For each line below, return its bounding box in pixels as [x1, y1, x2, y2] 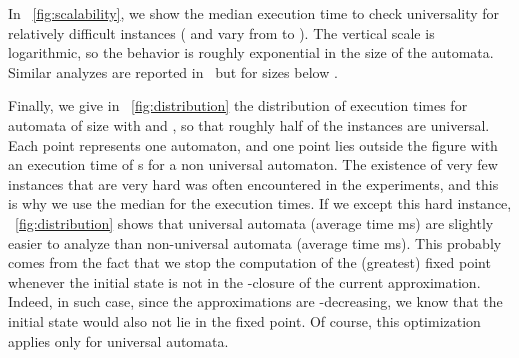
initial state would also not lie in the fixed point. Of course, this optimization [8, 310, 481, 331]
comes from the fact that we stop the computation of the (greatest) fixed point [8, 252, 491, 273]
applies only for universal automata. [8, 330, 229, 351]
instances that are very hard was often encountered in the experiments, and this [8, 173, 499, 194]
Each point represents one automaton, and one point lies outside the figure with [8, 134, 498, 155]
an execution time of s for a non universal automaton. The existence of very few [8, 154, 498, 175]
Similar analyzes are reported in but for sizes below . [8, 61, 338, 82]
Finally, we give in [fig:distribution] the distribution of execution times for [8, 95, 468, 116]
